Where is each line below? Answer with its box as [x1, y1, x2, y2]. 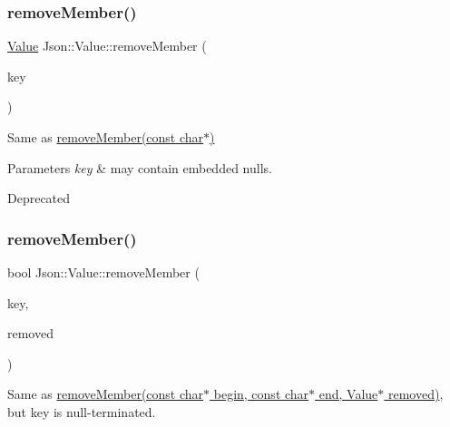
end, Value [318, 384, 378, 403]
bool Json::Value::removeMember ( [7, 263, 200, 281]
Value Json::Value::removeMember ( [7, 36, 207, 55]
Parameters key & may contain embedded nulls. [7, 158, 272, 177]
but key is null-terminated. [7, 402, 156, 421]
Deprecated [7, 189, 71, 208]
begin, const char [213, 384, 309, 403]
